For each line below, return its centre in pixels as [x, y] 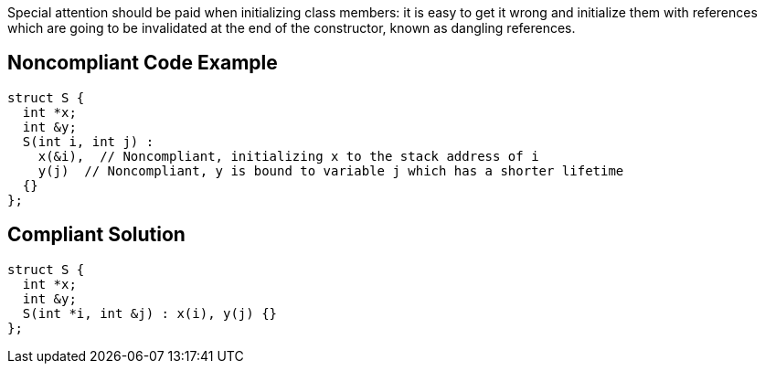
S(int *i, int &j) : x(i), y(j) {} [150, 313]
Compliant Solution [96, 235]
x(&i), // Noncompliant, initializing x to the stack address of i [288, 156]
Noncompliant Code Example [143, 63]
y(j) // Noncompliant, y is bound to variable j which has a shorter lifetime [331, 170]
